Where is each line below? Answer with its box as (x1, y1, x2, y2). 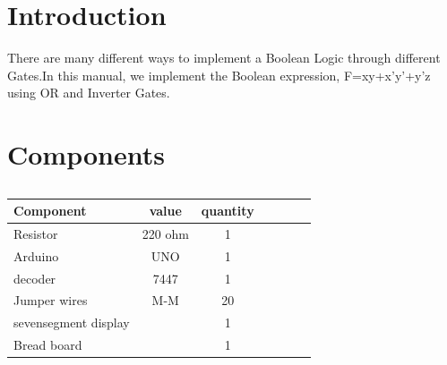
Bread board (13, 335, 82, 354)
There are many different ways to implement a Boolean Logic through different (7, 48, 441, 67)
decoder (13, 268, 56, 287)
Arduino (13, 246, 59, 265)
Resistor (13, 224, 58, 242)
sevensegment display (13, 313, 130, 332)
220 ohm (142, 224, 189, 242)
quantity (201, 201, 254, 220)
